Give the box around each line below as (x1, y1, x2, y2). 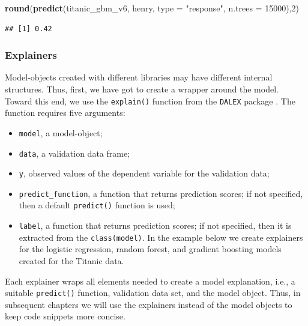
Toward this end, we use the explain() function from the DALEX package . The (5, 94, 295, 107)
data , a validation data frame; (19, 146, 130, 159)
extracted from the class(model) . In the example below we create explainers (19, 231, 303, 243)
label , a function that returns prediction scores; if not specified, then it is (19, 219, 292, 232)
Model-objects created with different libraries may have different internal (5, 71, 273, 83)
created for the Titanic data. (19, 255, 124, 267)
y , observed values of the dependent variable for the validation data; (19, 167, 270, 180)
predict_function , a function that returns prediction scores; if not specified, (19, 187, 303, 199)
